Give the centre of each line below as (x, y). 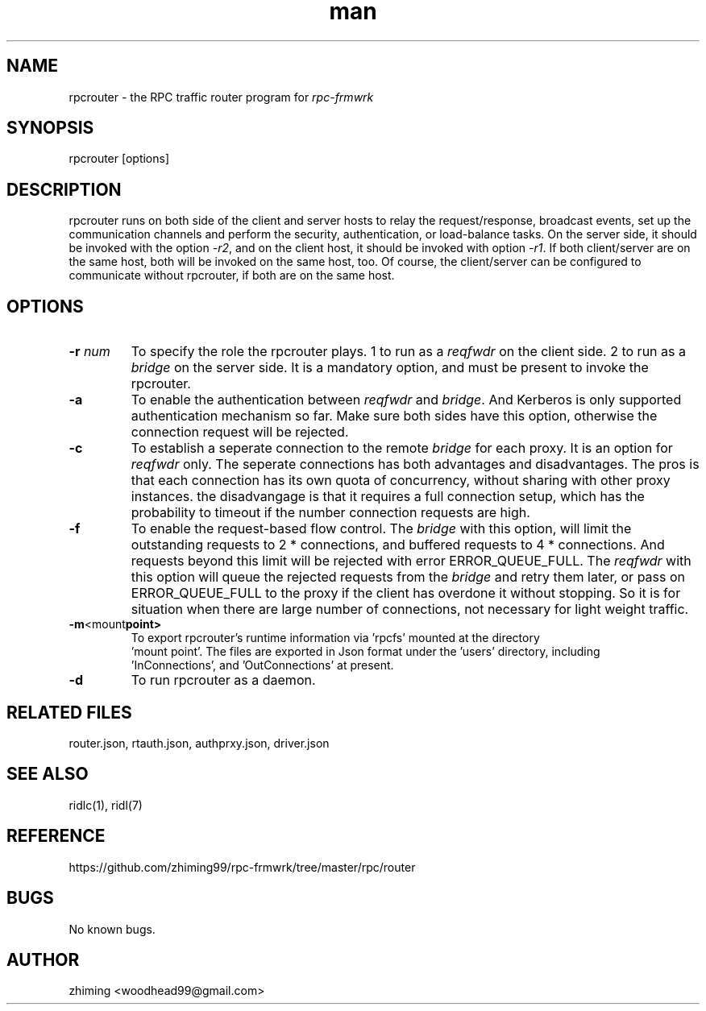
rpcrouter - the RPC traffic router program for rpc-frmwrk (221, 97)
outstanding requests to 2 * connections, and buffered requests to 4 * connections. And (398, 545)
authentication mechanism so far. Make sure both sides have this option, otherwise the (394, 416)
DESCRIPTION (64, 189)
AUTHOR (43, 959)
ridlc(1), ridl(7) (106, 805)
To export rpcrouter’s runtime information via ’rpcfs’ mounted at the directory (335, 638)
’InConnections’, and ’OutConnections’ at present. (262, 665)
